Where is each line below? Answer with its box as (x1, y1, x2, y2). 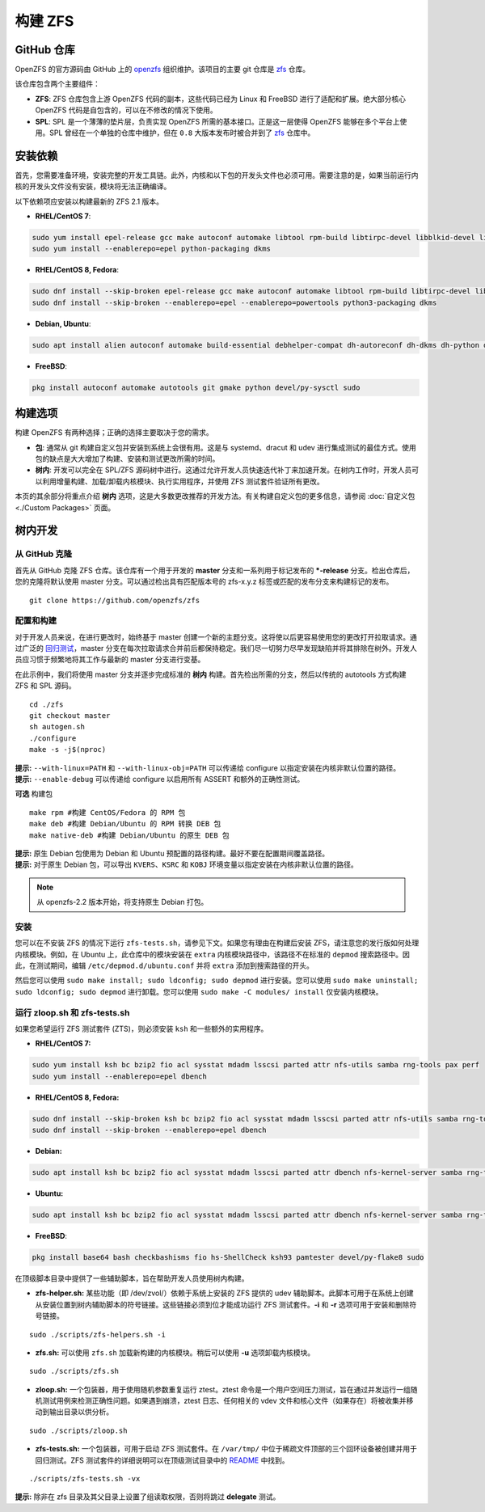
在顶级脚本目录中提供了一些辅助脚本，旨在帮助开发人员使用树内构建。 (15, 1273, 249, 1283)
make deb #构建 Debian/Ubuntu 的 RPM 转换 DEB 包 (29, 819, 221, 829)
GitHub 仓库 (15, 43, 76, 57)
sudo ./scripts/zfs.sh (29, 1366, 120, 1376)
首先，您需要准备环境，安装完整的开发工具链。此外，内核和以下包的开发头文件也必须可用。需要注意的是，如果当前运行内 (15, 170, 419, 179)
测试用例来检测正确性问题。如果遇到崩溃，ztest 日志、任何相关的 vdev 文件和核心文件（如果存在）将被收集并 (41, 1396, 407, 1406)
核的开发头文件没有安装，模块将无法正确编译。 (15, 182, 171, 192)
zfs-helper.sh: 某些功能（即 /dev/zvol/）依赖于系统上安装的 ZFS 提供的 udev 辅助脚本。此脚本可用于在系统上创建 (35, 1288, 414, 1298)
